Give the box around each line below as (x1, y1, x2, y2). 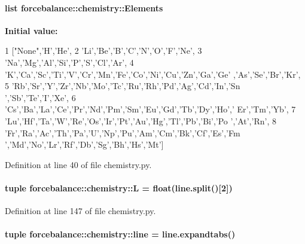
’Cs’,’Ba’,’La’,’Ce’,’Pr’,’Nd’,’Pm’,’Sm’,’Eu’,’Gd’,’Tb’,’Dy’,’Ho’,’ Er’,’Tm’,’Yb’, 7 (5, 103, 296, 115)
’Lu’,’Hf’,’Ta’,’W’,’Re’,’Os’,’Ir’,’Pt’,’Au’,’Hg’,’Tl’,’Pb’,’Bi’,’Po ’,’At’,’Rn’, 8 (5, 114, 276, 127)
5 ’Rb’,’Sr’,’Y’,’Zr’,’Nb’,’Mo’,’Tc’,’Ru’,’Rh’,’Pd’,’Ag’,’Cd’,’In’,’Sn (5, 80, 240, 92)
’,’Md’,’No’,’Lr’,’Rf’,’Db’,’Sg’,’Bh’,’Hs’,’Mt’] (5, 138, 164, 151)
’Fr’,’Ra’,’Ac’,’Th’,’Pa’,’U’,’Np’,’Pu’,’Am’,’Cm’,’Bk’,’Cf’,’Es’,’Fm (5, 126, 240, 139)
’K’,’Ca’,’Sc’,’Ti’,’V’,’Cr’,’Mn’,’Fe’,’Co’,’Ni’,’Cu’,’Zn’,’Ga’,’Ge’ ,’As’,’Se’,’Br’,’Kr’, (5, 68, 301, 80)
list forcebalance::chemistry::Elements (5, 1, 163, 14)
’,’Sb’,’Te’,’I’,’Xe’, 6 (5, 91, 76, 103)
